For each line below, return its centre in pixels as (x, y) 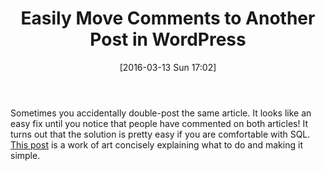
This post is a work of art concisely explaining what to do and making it (156, 144)
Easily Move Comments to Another (168, 18)
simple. (25, 155)
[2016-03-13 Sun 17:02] (168, 67)
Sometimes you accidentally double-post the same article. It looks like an (161, 113)
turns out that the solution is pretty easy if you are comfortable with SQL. (160, 134)
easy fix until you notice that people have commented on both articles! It (159, 123)
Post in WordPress (168, 39)
